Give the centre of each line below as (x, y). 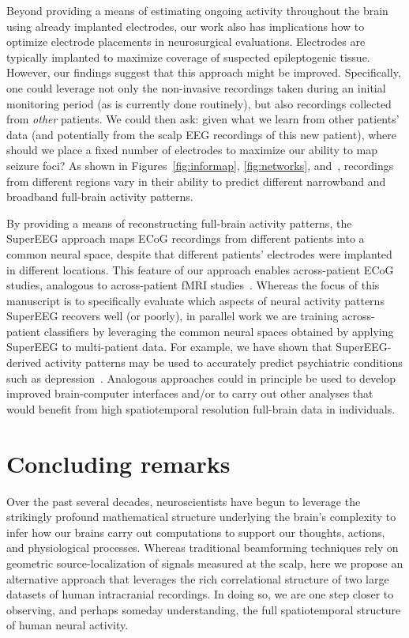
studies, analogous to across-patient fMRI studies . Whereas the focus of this (193, 285)
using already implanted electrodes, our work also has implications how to (186, 26)
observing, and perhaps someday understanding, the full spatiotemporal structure (204, 609)
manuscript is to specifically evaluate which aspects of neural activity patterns (195, 300)
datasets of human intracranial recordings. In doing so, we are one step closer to (200, 594)
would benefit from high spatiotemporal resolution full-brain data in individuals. (201, 408)
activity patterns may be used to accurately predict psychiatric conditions (224, 362)
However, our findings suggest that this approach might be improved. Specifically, (204, 72)
